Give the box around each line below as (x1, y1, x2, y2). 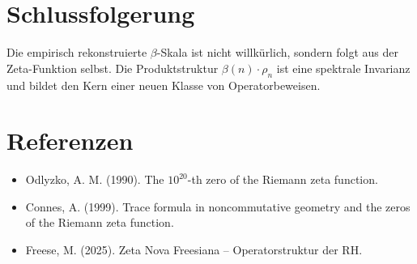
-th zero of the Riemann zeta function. (187, 171, 378, 188)
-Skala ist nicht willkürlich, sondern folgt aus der (156, 44, 399, 61)
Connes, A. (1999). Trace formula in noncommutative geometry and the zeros (25, 198, 411, 215)
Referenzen (6, 124, 134, 157)
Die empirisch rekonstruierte (6, 44, 147, 61)
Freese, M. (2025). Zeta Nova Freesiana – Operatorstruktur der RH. (25, 241, 363, 258)
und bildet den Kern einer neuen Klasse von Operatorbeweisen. (6, 76, 321, 93)
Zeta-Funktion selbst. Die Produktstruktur (6, 59, 219, 76)
